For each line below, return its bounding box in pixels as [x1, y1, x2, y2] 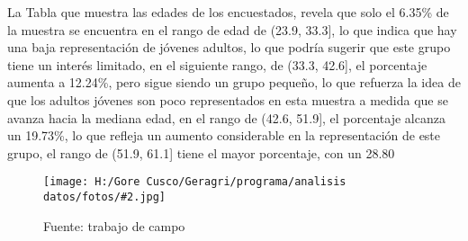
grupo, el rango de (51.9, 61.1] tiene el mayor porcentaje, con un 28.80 [7, 143, 395, 162]
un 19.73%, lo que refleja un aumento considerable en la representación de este [7, 126, 441, 145]
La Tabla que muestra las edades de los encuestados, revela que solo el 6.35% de [7, 3, 449, 21]
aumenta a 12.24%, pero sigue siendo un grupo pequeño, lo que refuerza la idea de [7, 73, 461, 92]
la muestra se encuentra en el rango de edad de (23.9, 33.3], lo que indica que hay [7, 20, 457, 39]
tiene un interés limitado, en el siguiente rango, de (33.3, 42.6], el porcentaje [7, 55, 427, 74]
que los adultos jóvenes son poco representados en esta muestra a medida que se [7, 90, 448, 109]
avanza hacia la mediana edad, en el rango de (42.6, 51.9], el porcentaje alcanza [7, 108, 445, 127]
